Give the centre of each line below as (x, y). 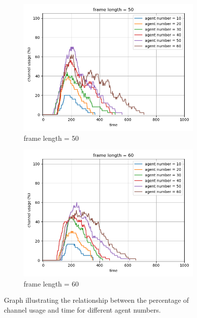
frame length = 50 (51, 138)
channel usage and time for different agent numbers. (82, 309)
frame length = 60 (51, 283)
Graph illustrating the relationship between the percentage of (97, 300)
